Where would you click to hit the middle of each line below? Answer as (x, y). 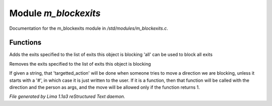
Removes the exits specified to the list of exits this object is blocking (80, 64)
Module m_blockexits (55, 13)
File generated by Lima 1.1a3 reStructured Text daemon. (67, 96)
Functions (25, 43)
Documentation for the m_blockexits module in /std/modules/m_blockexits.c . (89, 28)
